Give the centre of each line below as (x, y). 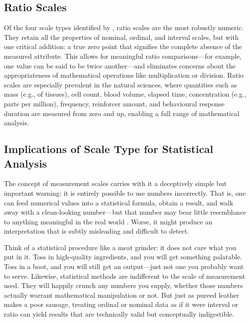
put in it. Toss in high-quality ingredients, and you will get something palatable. (123, 257)
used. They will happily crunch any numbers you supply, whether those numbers (124, 285)
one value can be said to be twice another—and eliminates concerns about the (120, 65)
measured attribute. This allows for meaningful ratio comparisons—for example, (123, 56)
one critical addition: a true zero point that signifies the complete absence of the (123, 46)
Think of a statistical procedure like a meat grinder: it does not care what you (120, 247)
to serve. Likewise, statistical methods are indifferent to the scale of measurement (125, 276)
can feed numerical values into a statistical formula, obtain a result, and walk (119, 202)
